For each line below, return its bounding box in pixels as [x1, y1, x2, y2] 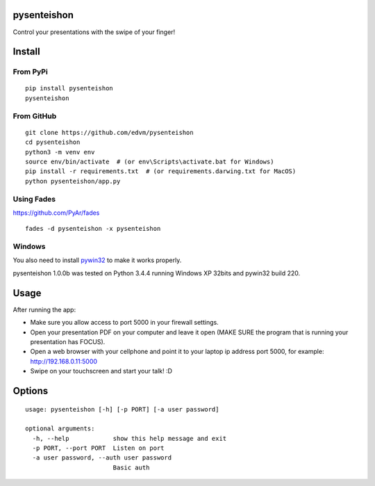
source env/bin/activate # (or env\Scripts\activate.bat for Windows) [25, 158, 274, 165]
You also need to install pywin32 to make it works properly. [12, 256, 182, 264]
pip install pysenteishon [25, 84, 114, 92]
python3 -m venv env [25, 148, 95, 156]
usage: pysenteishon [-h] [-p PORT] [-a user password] [25, 405, 219, 413]
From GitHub [12, 111, 57, 121]
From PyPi [12, 67, 48, 76]
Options [12, 384, 49, 396]
